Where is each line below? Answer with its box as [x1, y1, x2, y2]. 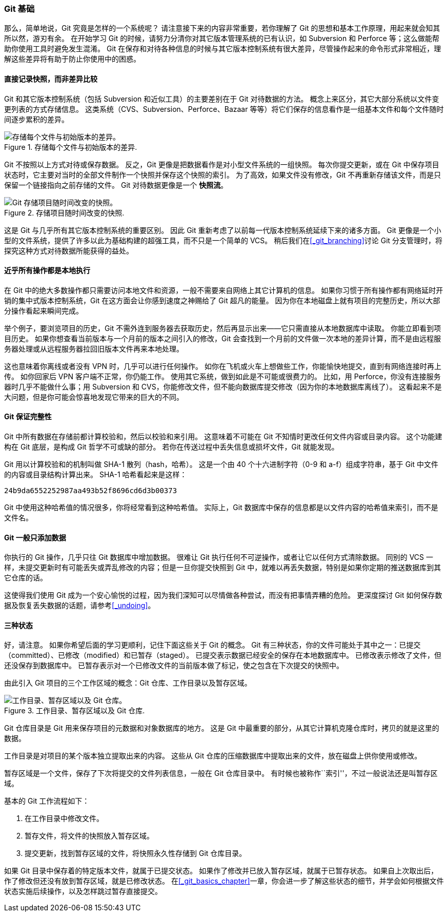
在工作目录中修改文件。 [25, 814, 104, 823]
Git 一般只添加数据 [4, 533, 66, 542]
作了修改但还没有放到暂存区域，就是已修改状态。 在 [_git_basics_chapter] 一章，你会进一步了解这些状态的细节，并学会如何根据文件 [4, 876, 444, 886]
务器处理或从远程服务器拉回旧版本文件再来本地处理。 [4, 344, 184, 353]
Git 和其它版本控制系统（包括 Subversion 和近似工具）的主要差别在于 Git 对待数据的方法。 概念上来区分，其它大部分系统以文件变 [4, 94, 439, 103]
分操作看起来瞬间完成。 [4, 306, 83, 315]
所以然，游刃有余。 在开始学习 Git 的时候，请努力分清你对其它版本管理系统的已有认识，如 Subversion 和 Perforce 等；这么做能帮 [4, 34, 439, 43]
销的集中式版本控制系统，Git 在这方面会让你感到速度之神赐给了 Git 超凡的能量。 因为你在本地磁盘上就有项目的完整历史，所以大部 [4, 296, 440, 305]
